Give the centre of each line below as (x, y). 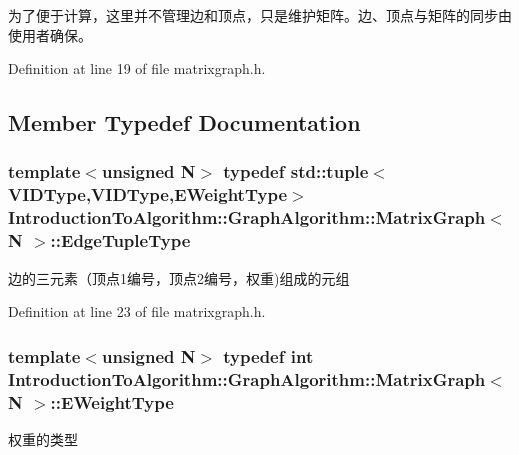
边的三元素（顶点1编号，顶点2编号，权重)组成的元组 (179, 277)
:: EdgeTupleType (120, 240)
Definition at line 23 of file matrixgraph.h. (137, 311)
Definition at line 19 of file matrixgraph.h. (137, 68)
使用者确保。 (50, 34)
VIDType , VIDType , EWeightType (148, 194)
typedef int (268, 355)
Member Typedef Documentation (184, 122)
